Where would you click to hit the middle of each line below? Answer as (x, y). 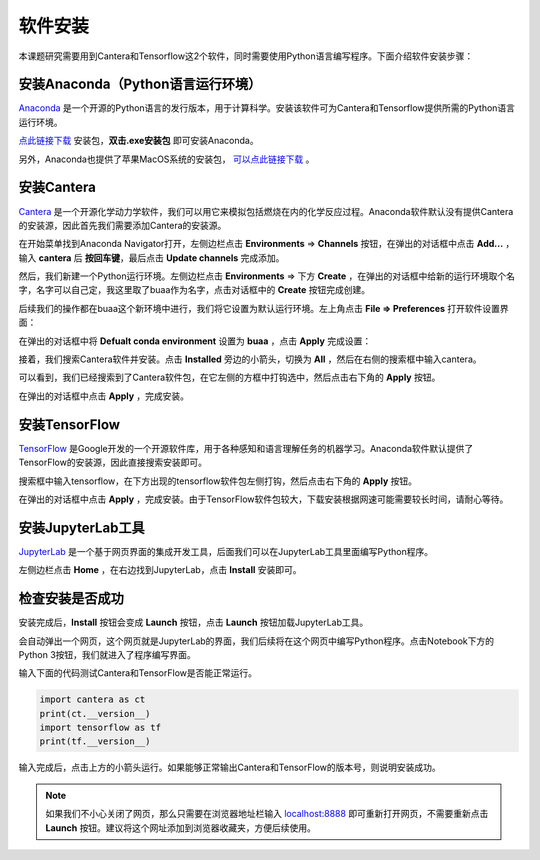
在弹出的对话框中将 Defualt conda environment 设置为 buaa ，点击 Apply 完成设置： (195, 341)
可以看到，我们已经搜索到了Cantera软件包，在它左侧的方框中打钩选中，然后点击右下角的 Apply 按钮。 (229, 377)
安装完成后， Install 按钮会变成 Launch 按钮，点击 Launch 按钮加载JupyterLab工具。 (193, 622)
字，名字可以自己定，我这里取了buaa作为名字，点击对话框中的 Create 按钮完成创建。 (194, 290)
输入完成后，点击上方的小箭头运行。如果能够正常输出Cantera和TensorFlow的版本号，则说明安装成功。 (229, 767)
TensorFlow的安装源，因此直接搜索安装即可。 (112, 462)
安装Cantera (57, 187)
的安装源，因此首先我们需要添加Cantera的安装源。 (122, 225)
